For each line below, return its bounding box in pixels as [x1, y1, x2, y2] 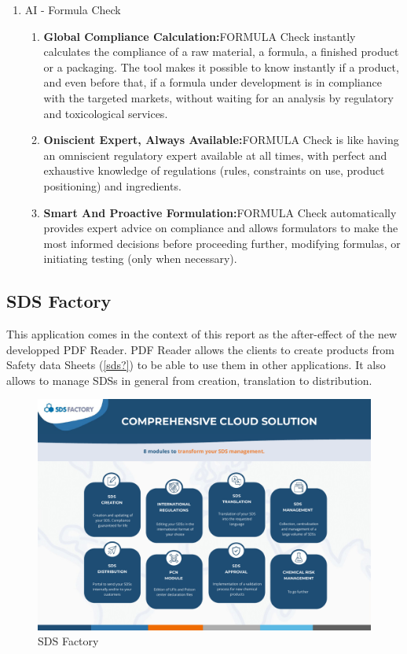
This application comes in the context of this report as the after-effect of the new [6, 326, 397, 342]
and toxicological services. [43, 105, 168, 121]
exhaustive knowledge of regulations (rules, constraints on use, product [43, 162, 385, 179]
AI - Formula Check [24, 2, 121, 17]
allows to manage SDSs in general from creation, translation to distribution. [6, 371, 372, 388]
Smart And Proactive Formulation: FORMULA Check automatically [43, 204, 397, 220]
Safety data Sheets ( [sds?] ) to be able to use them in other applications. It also [6, 357, 386, 373]
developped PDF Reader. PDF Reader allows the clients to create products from [6, 341, 394, 357]
